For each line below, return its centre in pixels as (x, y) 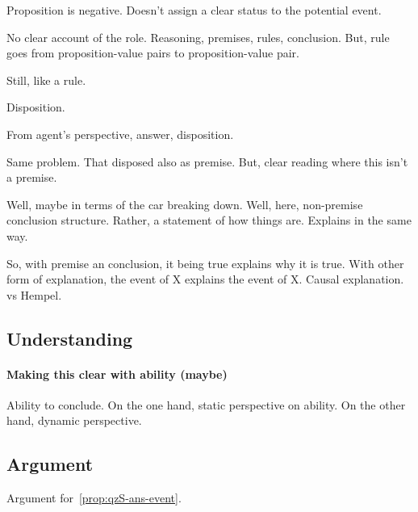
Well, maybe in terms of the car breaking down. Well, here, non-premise (185, 204)
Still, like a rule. (46, 80)
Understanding (70, 338)
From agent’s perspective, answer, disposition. (120, 134)
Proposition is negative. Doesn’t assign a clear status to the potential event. (194, 10)
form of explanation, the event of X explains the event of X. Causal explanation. (205, 279)
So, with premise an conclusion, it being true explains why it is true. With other (205, 263)
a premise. (32, 177)
